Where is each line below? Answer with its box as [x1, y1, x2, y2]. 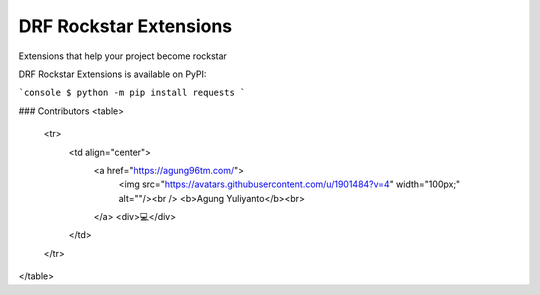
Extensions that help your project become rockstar [18, 50, 227, 62]
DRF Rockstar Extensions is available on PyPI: [18, 68, 207, 80]
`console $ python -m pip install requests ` [18, 87, 246, 99]
